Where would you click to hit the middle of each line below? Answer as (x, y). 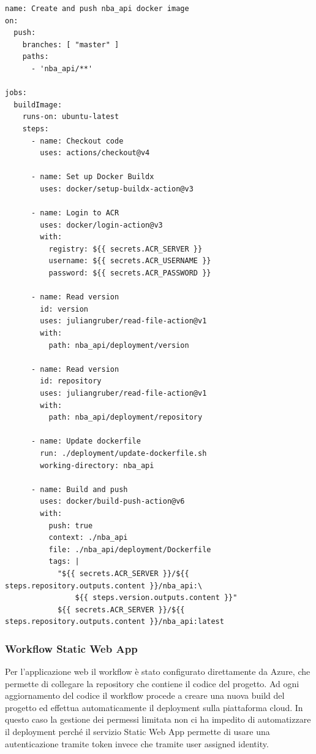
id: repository (71, 381)
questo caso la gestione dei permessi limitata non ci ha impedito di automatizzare (158, 719)
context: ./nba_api (88, 538)
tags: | (64, 562)
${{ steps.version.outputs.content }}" (156, 598)
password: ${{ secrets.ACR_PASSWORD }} (130, 273)
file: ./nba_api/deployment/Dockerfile (130, 549)
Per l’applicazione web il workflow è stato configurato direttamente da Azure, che (158, 671)
